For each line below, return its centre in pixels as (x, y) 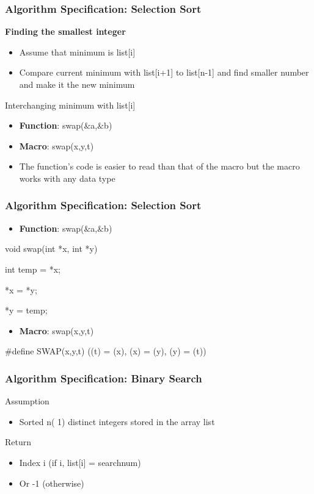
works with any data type (67, 178)
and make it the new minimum (77, 84)
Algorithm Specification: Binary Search (104, 378)
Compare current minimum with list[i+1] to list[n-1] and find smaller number (164, 72)
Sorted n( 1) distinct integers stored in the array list (117, 421)
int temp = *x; (33, 269)
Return (18, 442)
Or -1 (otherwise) (52, 483)
